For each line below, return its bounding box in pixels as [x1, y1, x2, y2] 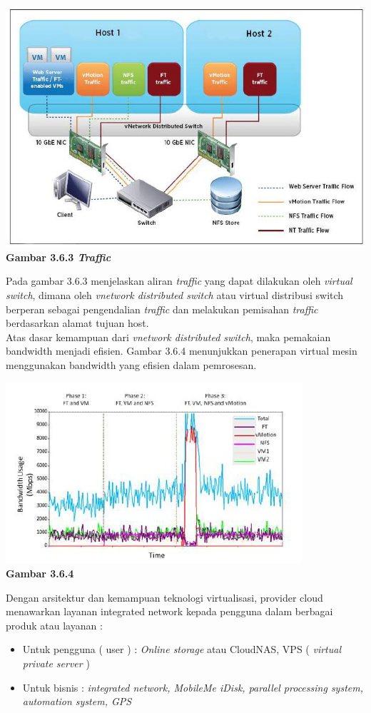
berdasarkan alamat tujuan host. [6, 315, 149, 330]
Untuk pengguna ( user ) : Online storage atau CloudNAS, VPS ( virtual [22, 642, 342, 657]
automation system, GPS [22, 694, 132, 709]
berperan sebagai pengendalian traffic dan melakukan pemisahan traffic [6, 301, 318, 316]
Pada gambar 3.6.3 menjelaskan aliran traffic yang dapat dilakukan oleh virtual [6, 273, 352, 288]
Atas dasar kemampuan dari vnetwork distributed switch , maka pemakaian [6, 329, 331, 344]
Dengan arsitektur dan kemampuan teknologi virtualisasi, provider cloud [6, 590, 323, 605]
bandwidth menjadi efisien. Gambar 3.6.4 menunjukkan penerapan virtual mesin [6, 343, 357, 358]
